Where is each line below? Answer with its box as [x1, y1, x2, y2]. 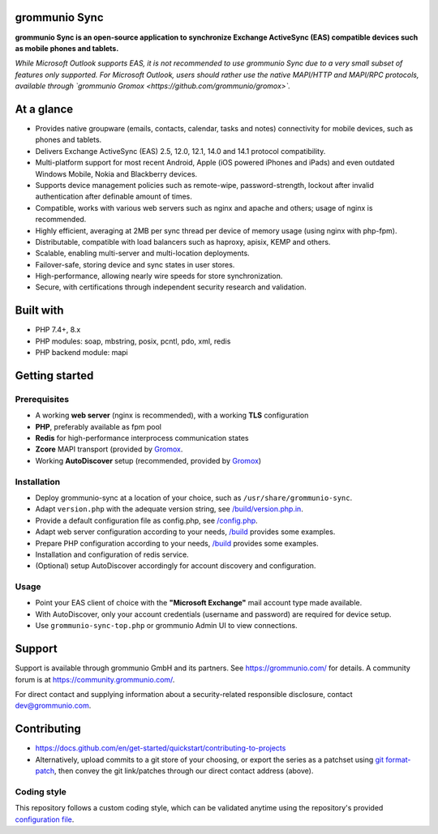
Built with [15, 304, 64, 318]
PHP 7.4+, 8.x [35, 325, 81, 335]
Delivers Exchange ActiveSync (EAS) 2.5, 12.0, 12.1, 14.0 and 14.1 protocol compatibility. [35, 146, 326, 156]
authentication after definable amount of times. [35, 191, 192, 202]
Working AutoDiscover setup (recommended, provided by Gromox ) [35, 455, 262, 465]
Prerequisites [15, 393, 69, 404]
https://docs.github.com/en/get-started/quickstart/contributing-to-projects [35, 743, 286, 753]
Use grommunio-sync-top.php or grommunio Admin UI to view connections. [35, 621, 298, 631]
